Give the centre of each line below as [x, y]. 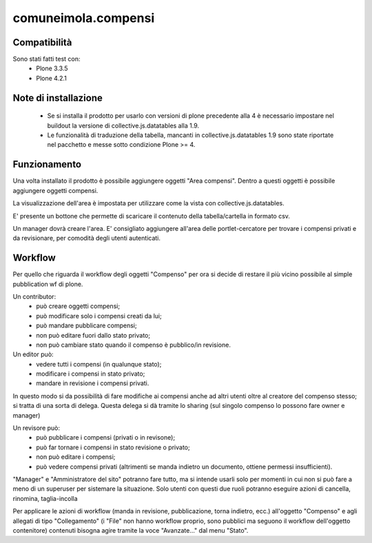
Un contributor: [34, 296]
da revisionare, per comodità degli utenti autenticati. [87, 238]
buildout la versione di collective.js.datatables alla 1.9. [123, 125]
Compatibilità [42, 42]
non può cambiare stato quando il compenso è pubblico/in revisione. [133, 345]
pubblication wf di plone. [48, 284]
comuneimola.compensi [84, 18]
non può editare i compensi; [76, 457]
